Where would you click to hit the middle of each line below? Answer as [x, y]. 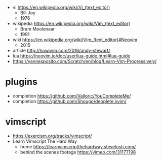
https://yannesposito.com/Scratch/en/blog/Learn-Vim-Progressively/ [85, 61]
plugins [22, 82]
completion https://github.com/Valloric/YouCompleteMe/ [72, 95]
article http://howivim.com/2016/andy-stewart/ [61, 51]
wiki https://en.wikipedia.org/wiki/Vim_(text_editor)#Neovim [75, 40]
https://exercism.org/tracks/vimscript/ [52, 136]
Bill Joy [28, 13]
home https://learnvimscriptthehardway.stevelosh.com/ [78, 146]
